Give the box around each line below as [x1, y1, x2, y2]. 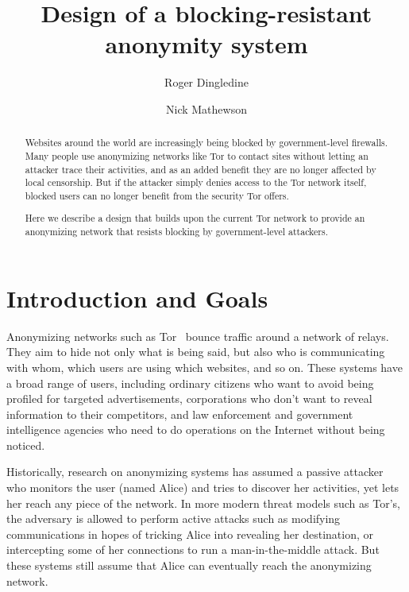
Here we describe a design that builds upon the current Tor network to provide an [25, 211, 365, 225]
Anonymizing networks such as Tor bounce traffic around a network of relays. [6, 327, 389, 344]
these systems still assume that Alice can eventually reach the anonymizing [6, 557, 372, 574]
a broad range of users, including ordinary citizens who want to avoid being [6, 374, 374, 391]
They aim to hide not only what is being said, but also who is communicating [6, 343, 385, 360]
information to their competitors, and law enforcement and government [6, 405, 353, 422]
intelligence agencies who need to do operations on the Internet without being [6, 421, 385, 438]
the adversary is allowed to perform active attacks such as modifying [6, 510, 341, 527]
